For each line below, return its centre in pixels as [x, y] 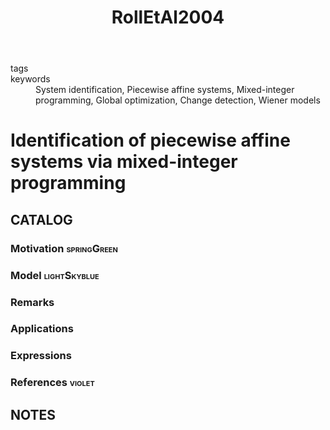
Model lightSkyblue [55, 275]
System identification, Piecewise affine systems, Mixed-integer [165, 90]
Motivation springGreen [64, 248]
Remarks [32, 302]
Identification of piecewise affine [150, 140]
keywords [30, 79]
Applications [42, 329]
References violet [52, 383]
